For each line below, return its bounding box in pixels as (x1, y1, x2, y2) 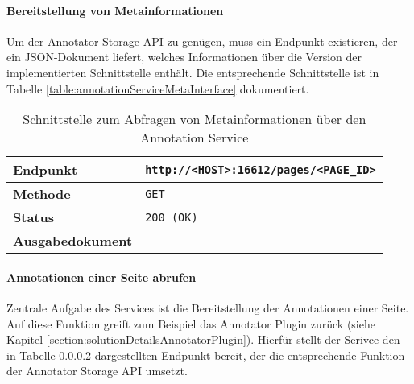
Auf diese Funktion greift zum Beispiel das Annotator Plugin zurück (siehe (6, 315, 375, 332)
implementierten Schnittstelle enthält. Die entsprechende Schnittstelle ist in (6, 64, 379, 81)
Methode (13, 184, 71, 204)
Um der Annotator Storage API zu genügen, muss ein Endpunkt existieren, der (6, 32, 398, 49)
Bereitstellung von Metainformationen (6, 2, 224, 19)
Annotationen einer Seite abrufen (6, 268, 197, 285)
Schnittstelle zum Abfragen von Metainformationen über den (23, 109, 366, 129)
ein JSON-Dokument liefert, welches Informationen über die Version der (6, 48, 362, 65)
